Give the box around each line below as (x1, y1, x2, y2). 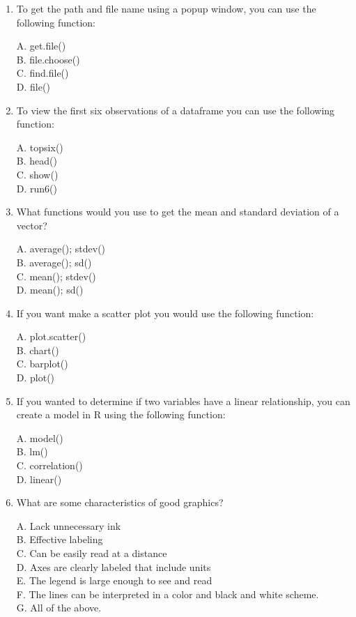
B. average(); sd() (16, 254, 92, 269)
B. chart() (16, 342, 59, 357)
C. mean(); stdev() (16, 268, 96, 283)
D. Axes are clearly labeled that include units (16, 559, 211, 574)
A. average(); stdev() (16, 241, 106, 256)
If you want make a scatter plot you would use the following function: (16, 305, 314, 320)
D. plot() (16, 370, 55, 385)
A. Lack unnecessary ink (16, 518, 121, 533)
